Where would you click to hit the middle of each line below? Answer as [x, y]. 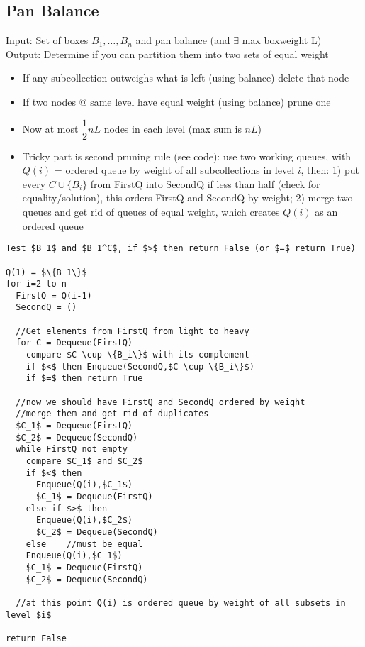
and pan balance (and [183, 40]
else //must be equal [84, 544]
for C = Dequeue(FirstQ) [74, 343]
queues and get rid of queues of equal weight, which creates [151, 212]
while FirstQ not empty [72, 449]
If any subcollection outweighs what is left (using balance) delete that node [186, 78]
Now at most [50, 129]
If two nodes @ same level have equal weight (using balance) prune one [176, 101]
